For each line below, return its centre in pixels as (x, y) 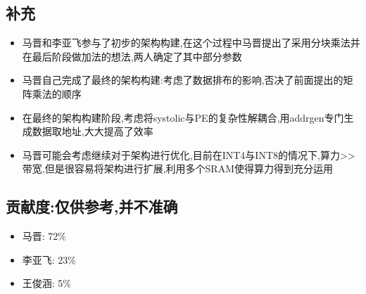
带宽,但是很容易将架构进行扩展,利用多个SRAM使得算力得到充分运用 (178, 168)
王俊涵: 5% (47, 283)
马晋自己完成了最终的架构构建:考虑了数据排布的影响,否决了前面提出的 (183, 80)
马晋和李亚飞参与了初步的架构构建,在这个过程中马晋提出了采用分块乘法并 (191, 43)
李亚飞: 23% (49, 259)
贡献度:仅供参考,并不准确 (92, 206)
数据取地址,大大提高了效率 (93, 131)
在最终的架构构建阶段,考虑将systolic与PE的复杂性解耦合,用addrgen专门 (183, 117)
